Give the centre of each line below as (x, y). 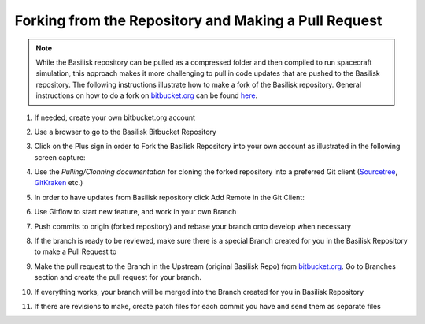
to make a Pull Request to (76, 251)
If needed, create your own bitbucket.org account (115, 117)
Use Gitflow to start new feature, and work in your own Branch (135, 212)
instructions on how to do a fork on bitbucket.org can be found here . (147, 95)
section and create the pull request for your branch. (118, 277)
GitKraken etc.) (59, 183)
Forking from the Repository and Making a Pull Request (198, 20)
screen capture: (60, 157)
